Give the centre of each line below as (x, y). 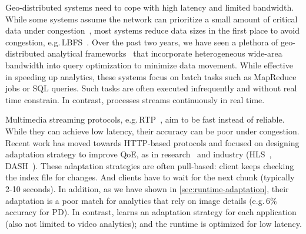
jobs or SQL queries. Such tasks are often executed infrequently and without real (151, 88)
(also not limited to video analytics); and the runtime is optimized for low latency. (154, 223)
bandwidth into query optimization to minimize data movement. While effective (149, 65)
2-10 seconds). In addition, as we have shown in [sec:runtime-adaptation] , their (147, 188)
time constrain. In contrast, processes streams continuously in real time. (135, 99)
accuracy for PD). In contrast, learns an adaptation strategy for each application (151, 212)
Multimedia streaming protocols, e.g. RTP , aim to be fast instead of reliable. (145, 119)
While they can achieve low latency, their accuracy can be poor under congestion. (152, 131)
